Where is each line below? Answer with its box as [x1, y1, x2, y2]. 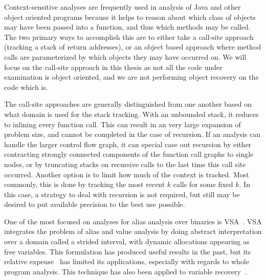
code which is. [4, 81, 48, 92]
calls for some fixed [173, 179, 233, 190]
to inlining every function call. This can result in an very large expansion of [4, 119, 241, 129]
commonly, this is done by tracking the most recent [4, 179, 165, 190]
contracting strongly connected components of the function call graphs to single [4, 149, 254, 159]
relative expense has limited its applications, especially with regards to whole [4, 256, 249, 267]
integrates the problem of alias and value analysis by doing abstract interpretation [4, 226, 262, 237]
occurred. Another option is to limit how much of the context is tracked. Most [4, 169, 249, 179]
